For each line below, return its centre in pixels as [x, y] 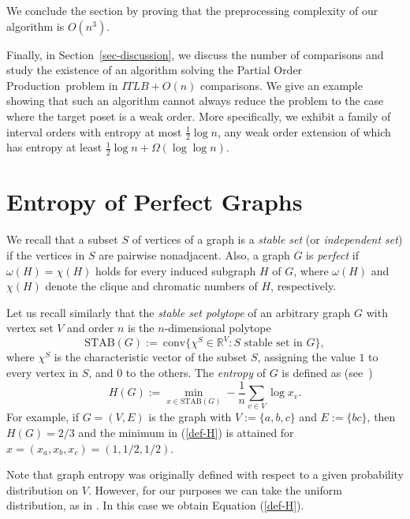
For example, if [43, 417]
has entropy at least [54, 147]
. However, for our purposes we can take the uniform [215, 489]
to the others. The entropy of [196, 372]
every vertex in [43, 372]
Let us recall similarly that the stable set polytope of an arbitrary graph [179, 312]
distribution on [43, 489]
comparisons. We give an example [281, 85]
